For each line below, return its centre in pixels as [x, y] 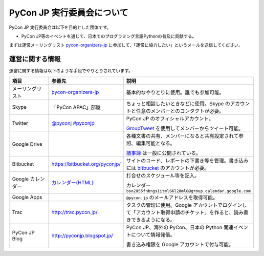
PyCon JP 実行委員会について [69, 13]
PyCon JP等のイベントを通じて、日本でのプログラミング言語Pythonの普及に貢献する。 [109, 36]
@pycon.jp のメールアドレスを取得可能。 [172, 197]
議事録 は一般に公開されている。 [164, 153]
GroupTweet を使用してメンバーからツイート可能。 [185, 128]
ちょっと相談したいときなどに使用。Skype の [178, 103]
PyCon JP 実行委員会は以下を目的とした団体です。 [60, 27]
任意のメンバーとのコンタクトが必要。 [180, 111]
